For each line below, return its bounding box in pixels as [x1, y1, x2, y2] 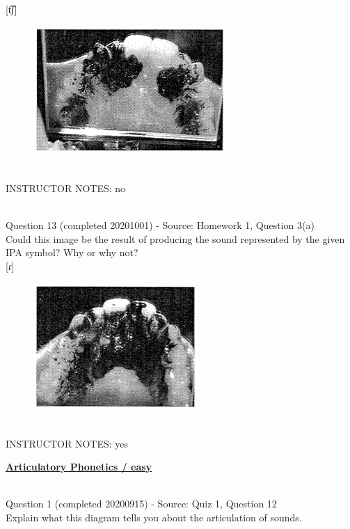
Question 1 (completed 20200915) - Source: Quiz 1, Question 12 [6, 496, 277, 511]
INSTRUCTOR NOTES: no [6, 180, 126, 195]
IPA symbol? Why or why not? [6, 245, 138, 260]
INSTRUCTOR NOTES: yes [6, 436, 129, 450]
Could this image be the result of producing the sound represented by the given [6, 231, 345, 246]
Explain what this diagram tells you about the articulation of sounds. [6, 510, 302, 524]
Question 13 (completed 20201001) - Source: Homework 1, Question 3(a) [6, 217, 315, 232]
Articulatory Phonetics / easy [6, 459, 152, 474]
